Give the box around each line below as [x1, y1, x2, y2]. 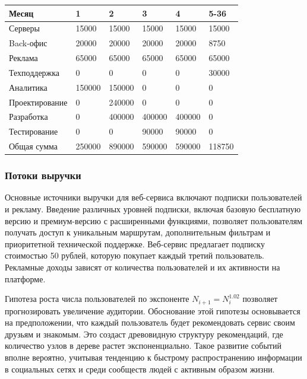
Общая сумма [9, 140, 58, 152]
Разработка [9, 110, 48, 123]
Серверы [9, 22, 40, 34]
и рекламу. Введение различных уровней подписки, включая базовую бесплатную [5, 203, 301, 215]
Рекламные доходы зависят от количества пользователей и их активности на [5, 260, 280, 273]
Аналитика [9, 81, 48, 93]
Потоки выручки [5, 168, 81, 183]
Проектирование [9, 95, 68, 108]
